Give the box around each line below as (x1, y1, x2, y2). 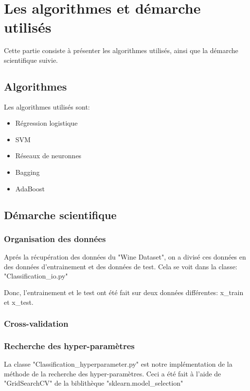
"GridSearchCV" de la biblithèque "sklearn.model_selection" (4, 378, 183, 388)
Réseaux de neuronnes (15, 150, 82, 161)
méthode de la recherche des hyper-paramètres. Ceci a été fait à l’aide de (4, 368, 221, 378)
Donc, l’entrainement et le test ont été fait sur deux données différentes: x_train (4, 287, 244, 298)
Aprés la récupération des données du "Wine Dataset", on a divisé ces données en (4, 252, 246, 262)
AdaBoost (15, 183, 45, 193)
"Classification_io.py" (4, 271, 68, 281)
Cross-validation (4, 317, 69, 330)
